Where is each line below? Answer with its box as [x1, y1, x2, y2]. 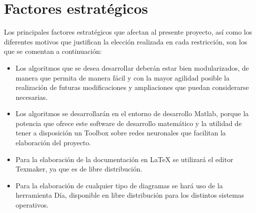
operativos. [15, 200, 49, 210]
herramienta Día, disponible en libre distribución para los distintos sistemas [15, 190, 244, 200]
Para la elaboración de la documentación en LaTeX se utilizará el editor [15, 154, 233, 164]
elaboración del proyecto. [15, 137, 91, 148]
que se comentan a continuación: [4, 46, 102, 56]
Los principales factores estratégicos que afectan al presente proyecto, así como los [4, 27, 252, 37]
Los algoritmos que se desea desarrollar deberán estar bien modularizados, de [15, 62, 249, 73]
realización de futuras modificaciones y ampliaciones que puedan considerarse [15, 82, 249, 92]
